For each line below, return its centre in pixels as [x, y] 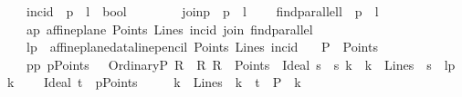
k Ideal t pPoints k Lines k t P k [154, 82]
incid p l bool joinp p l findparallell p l [202, 11]
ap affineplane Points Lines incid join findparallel [169, 29]
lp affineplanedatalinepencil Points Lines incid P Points [202, 47]
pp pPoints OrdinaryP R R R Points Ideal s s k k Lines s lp [241, 64]
